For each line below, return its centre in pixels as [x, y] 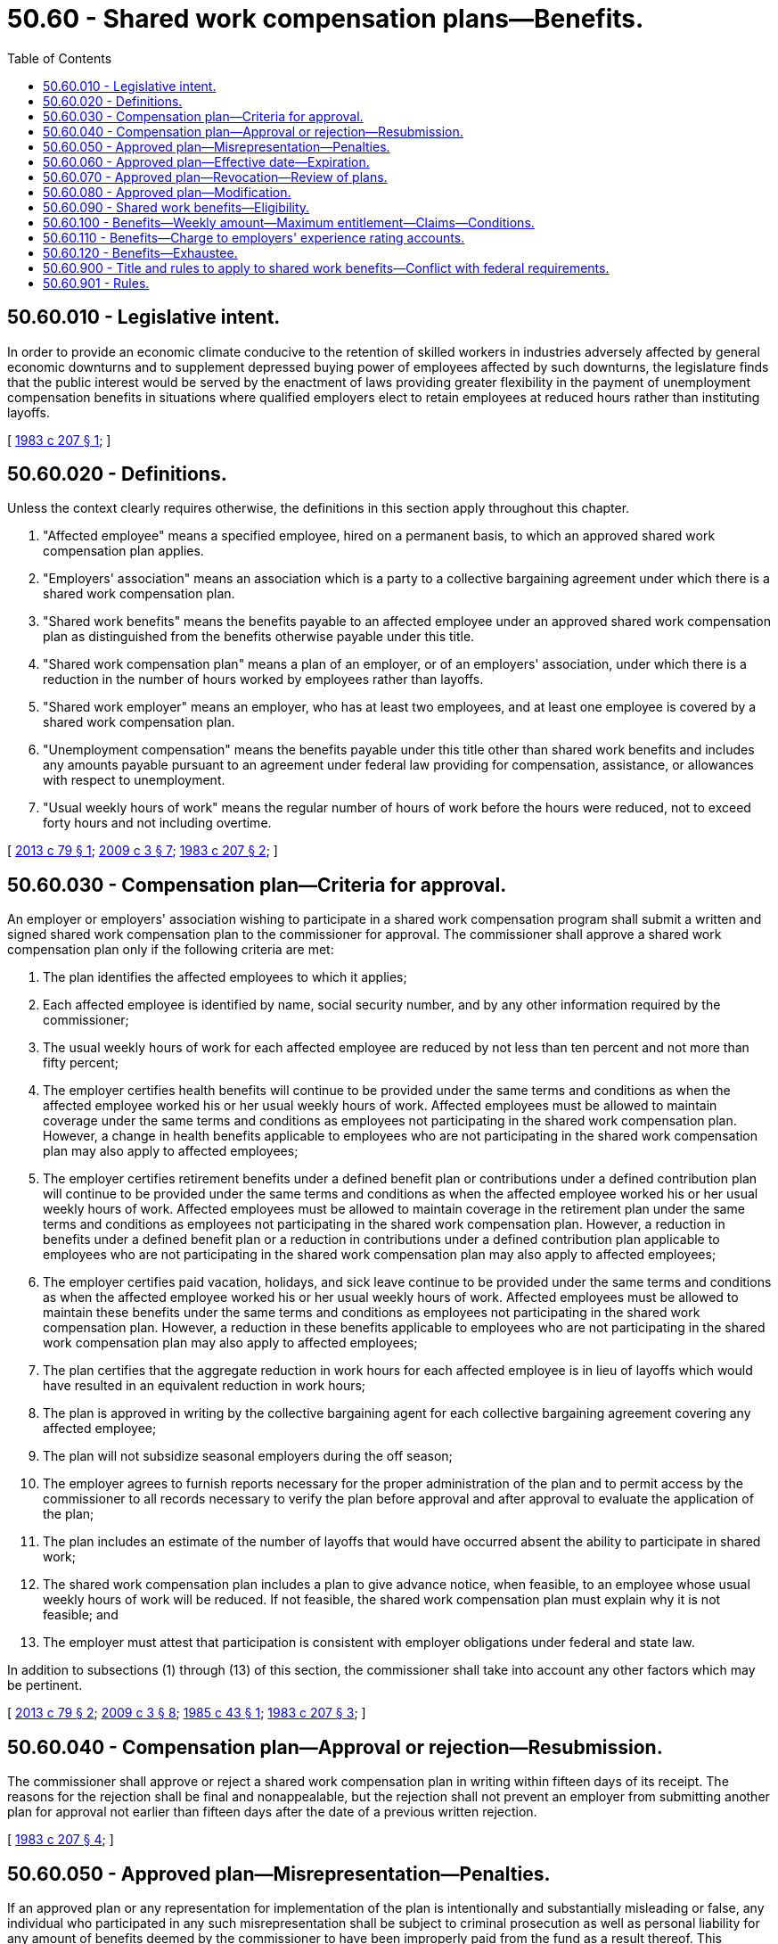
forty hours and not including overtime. [157, 823]
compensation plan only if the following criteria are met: [171, 950]
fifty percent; [81, 1063]
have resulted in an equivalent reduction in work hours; [205, 1386]
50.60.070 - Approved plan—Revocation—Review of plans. [215, 177]
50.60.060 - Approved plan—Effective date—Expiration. [206, 161]
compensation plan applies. [123, 551]
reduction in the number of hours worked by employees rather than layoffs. [263, 680]
